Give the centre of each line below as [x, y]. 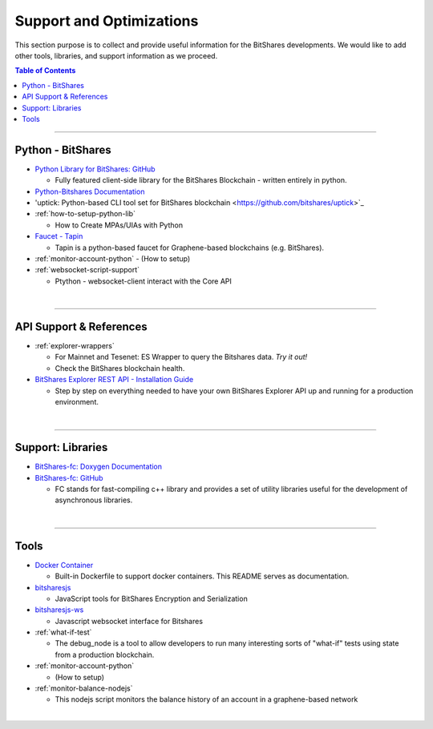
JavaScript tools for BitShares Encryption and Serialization [151, 598]
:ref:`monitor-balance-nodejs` [84, 688]
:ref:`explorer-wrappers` [75, 346]
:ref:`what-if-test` [63, 632]
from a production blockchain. [105, 654]
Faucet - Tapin [59, 236]
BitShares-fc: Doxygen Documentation [99, 467]
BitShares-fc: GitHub [69, 477]
